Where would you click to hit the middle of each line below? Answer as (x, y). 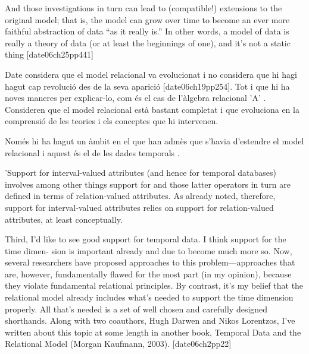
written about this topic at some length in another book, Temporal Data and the (153, 332)
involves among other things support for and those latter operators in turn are (148, 184)
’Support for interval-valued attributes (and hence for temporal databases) (141, 173)
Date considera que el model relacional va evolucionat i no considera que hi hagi (151, 74)
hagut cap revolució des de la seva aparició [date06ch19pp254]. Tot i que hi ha (147, 86)
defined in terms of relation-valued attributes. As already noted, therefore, (140, 196)
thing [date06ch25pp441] (49, 54)
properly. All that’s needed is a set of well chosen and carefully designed (136, 309)
